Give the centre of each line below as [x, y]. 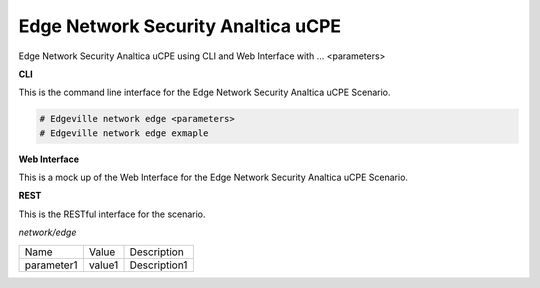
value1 [103, 265]
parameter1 [51, 265]
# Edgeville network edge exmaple [124, 133]
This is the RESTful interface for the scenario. [112, 214]
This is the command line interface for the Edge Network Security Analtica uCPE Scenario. [204, 92]
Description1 [158, 265]
